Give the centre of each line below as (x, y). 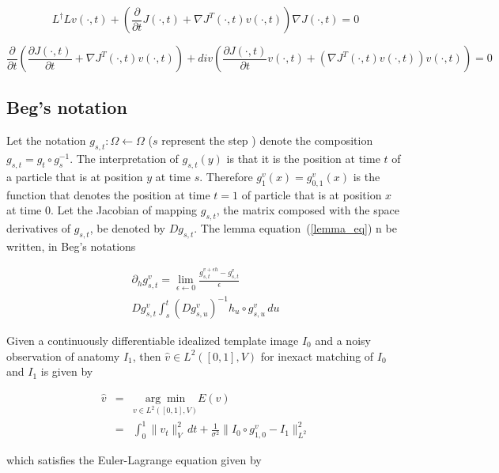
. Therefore (226, 176)
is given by (67, 371)
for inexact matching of (317, 356)
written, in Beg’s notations (71, 246)
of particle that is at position (312, 194)
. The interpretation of (124, 158)
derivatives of (39, 227)
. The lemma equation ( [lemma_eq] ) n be (295, 227)
